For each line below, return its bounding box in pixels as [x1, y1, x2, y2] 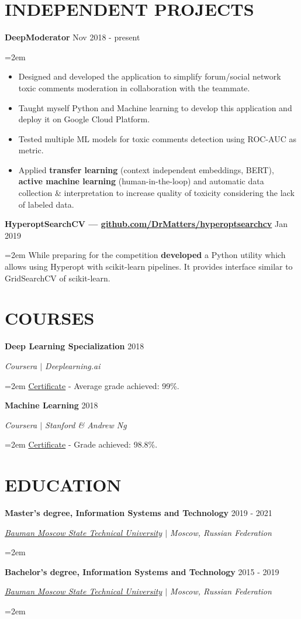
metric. [18, 144, 44, 156]
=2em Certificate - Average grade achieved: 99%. [5, 379, 179, 391]
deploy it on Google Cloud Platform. [18, 113, 150, 125]
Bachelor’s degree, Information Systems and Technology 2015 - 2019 [5, 565, 279, 577]
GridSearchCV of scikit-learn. [5, 271, 110, 284]
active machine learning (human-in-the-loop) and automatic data [18, 175, 264, 187]
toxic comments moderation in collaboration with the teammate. [18, 81, 250, 94]
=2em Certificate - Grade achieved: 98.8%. [5, 438, 158, 451]
